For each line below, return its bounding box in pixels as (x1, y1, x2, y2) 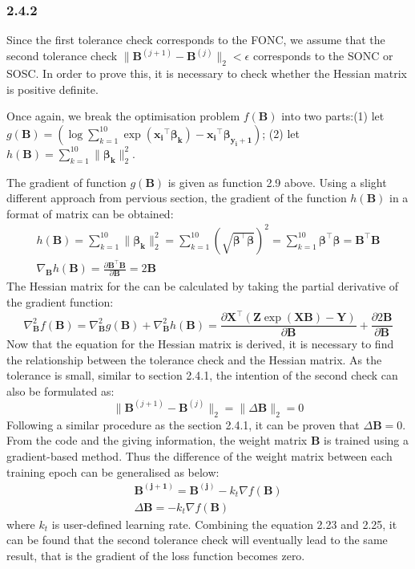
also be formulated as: (6, 382, 115, 399)
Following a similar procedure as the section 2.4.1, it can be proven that (6, 416, 360, 433)
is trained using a (324, 432, 409, 449)
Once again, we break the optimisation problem (6, 108, 240, 124)
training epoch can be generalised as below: (6, 463, 220, 480)
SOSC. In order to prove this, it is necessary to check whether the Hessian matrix (6, 65, 407, 82)
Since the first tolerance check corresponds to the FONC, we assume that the (6, 31, 385, 48)
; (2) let (262, 124, 300, 141)
